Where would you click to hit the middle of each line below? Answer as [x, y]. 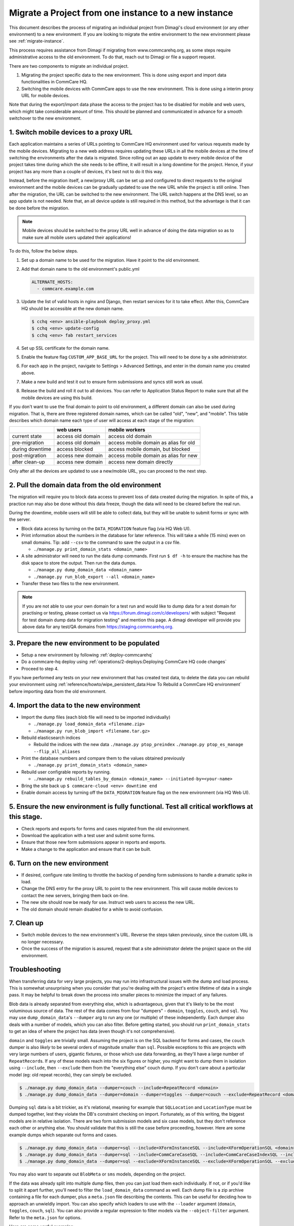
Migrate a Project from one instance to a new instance [121, 13]
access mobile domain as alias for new [153, 456]
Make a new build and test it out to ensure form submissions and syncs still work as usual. [112, 382]
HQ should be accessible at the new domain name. [73, 308]
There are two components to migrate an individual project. [69, 66]
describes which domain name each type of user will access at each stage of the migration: [102, 421]
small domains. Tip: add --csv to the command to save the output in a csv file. [101, 542]
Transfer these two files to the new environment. [70, 583]
